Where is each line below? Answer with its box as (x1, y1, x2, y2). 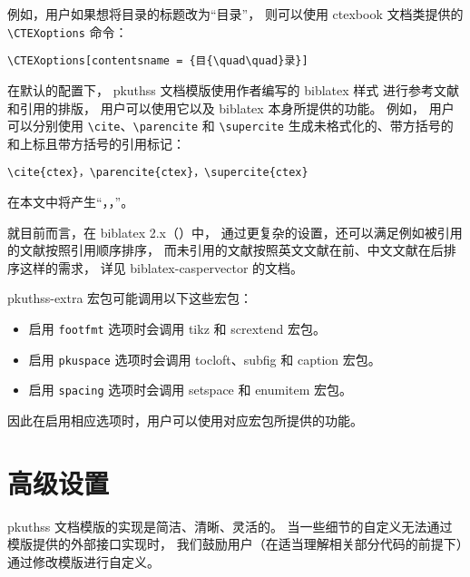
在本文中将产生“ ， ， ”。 (7, 192, 134, 210)
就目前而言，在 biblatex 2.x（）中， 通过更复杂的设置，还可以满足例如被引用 (7, 222, 463, 241)
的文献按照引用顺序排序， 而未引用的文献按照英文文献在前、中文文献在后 (7, 240, 444, 259)
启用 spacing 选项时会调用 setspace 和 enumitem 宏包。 (28, 380, 353, 399)
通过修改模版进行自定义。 (7, 552, 160, 571)
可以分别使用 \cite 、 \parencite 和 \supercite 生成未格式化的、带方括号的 (7, 116, 454, 135)
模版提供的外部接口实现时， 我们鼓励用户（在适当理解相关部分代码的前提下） (7, 534, 463, 553)
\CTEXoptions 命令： (7, 22, 128, 41)
